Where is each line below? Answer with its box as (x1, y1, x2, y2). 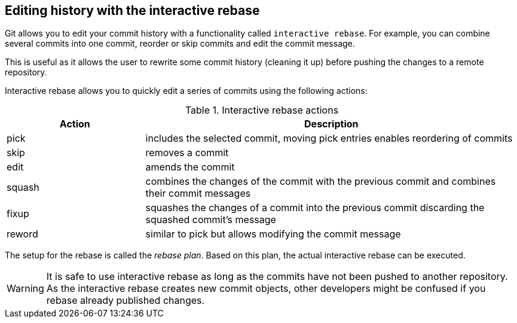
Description (304, 118, 359, 130)
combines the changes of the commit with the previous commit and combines (145, 175, 496, 188)
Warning (7, 282, 44, 295)
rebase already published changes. (46, 294, 205, 307)
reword (7, 228, 38, 240)
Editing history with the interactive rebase (5, 3, 260, 18)
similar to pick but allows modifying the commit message (145, 228, 401, 240)
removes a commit (145, 147, 229, 159)
